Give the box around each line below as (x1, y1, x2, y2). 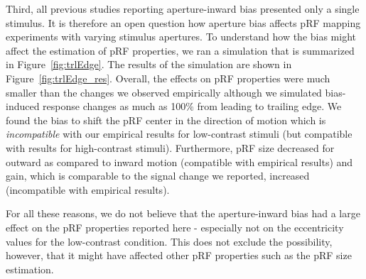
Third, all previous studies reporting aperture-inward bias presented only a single (6, 1, 360, 16)
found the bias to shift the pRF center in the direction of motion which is (6, 112, 326, 127)
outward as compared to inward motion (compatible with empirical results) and (6, 154, 353, 169)
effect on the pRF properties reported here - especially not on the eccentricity (6, 219, 344, 234)
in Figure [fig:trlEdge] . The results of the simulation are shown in (6, 57, 292, 72)
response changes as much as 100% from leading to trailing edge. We (43, 99, 342, 114)
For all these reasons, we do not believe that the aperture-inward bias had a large (6, 206, 360, 221)
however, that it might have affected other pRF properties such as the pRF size (6, 248, 352, 263)
